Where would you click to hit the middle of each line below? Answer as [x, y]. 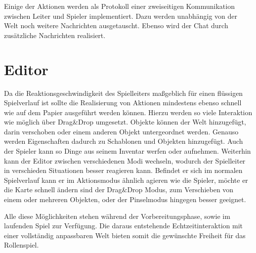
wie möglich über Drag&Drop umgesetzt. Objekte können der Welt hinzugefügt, [125, 122]
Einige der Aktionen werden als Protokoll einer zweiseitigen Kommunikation [119, 6]
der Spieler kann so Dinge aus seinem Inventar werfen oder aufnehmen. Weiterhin [128, 151]
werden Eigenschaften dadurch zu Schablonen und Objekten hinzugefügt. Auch [124, 141]
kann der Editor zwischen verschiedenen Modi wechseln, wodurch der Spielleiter [125, 160]
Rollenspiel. [21, 245]
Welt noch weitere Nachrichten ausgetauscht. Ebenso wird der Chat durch [116, 25]
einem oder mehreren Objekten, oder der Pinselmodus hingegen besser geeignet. [125, 199]
